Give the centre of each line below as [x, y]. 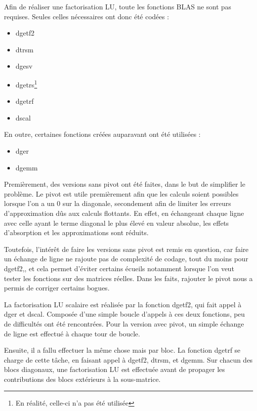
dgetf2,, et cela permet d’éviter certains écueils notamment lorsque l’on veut [119, 268]
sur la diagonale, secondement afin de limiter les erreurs [147, 203]
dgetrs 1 [26, 83]
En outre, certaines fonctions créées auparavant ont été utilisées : [102, 134]
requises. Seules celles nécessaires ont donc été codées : [86, 16]
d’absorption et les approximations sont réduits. [76, 232]
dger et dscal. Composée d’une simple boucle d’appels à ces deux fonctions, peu [125, 314]
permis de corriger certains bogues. [57, 288]
